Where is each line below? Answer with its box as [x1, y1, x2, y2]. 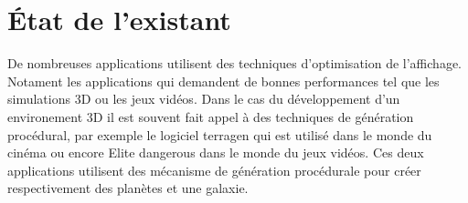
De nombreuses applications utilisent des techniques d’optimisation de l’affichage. [7, 54, 462, 73]
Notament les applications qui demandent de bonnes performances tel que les [7, 71, 440, 90]
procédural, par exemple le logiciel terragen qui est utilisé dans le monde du [7, 125, 432, 144]
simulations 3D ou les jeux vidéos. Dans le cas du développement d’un [7, 89, 400, 108]
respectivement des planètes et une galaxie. [7, 178, 249, 198]
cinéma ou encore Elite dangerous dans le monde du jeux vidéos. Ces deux [7, 143, 424, 162]
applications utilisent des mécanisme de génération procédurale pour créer [7, 160, 421, 179]
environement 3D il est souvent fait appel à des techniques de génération [7, 107, 414, 126]
